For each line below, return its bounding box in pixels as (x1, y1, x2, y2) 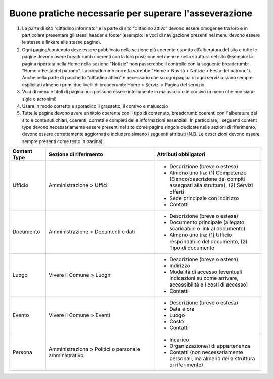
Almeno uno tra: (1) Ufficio (169, 231, 232, 239)
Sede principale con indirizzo (169, 195, 239, 202)
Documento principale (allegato (169, 219, 245, 226)
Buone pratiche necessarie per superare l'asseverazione (9, 8, 253, 19)
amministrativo (48, 352, 84, 359)
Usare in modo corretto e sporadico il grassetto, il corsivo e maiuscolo (22, 103, 168, 109)
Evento (12, 312, 29, 319)
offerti (169, 188, 184, 196)
